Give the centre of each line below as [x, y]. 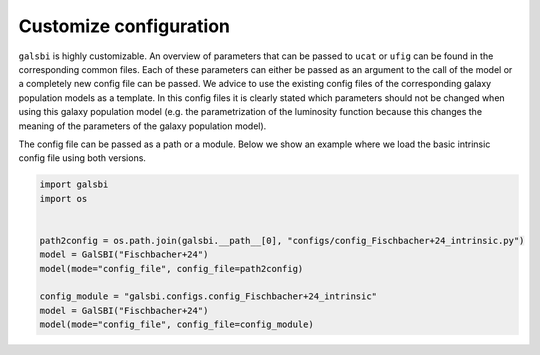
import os [63, 198]
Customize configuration [124, 26]
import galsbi [74, 184]
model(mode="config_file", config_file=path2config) [171, 268]
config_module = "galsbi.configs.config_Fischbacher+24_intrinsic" [208, 296]
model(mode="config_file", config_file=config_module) [176, 324]
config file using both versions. [82, 158]
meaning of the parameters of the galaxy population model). [142, 126]
